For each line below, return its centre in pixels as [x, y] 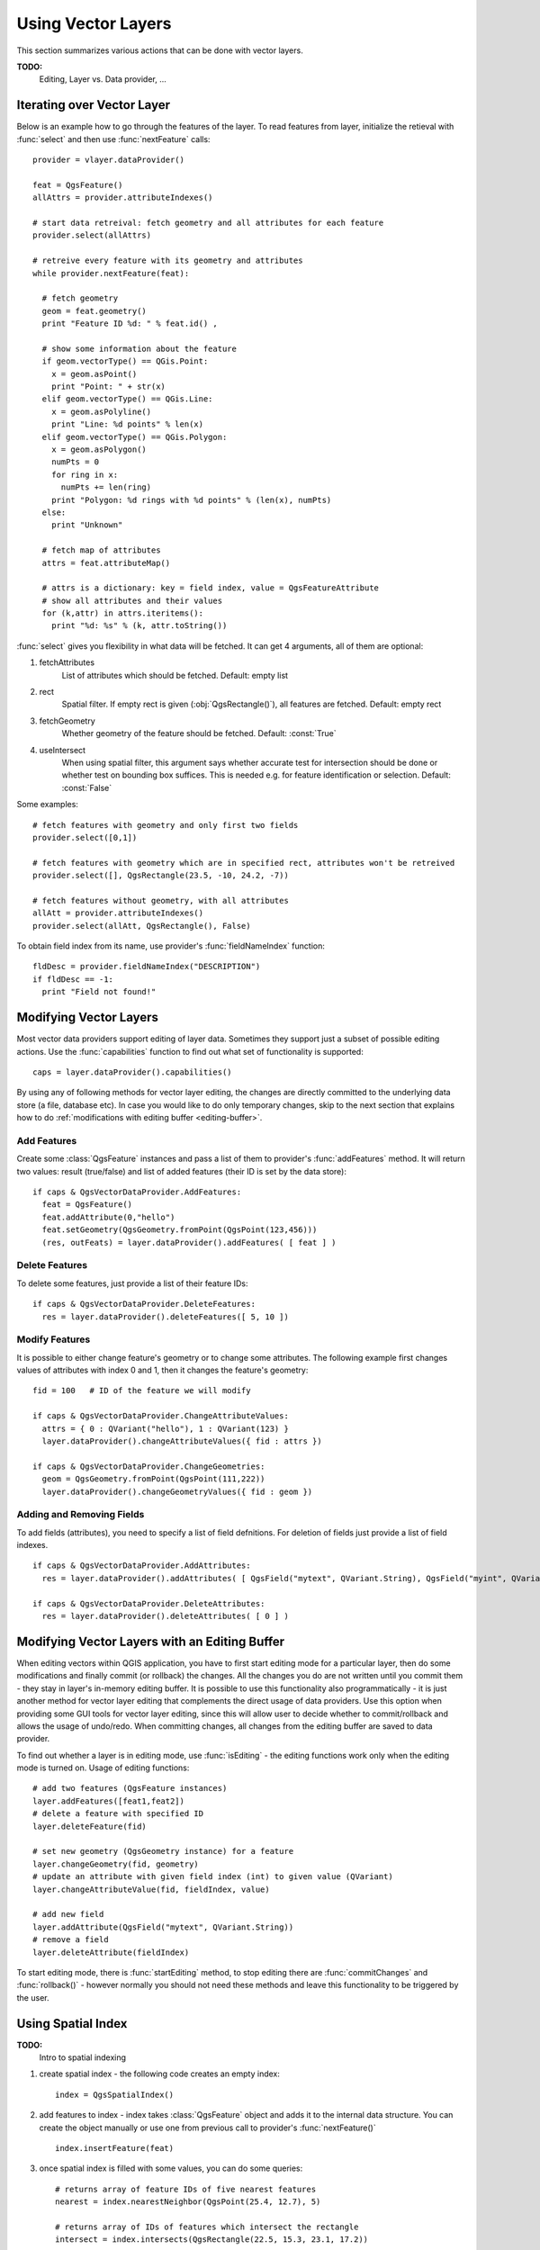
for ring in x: [85, 474]
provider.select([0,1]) [85, 837]
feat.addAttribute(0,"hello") [108, 1217]
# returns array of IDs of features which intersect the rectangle [207, 2227]
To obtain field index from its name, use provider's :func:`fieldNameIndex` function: [171, 946]
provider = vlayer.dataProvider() [108, 160]
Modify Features [54, 1339]
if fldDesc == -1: [73, 979]
